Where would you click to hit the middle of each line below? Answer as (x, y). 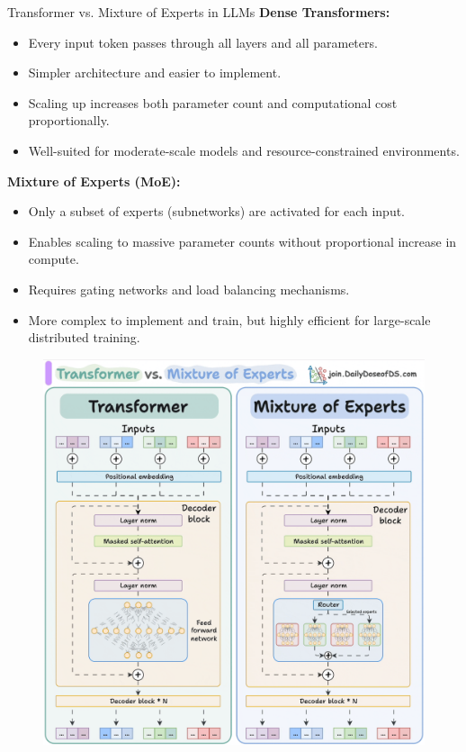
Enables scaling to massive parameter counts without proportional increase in (242, 241)
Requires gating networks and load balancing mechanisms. (189, 289)
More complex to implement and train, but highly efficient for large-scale (229, 319)
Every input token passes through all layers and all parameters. (203, 42)
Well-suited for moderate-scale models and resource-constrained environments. (244, 150)
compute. (54, 259)
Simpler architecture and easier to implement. (155, 72)
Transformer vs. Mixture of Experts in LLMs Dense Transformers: (199, 12)
